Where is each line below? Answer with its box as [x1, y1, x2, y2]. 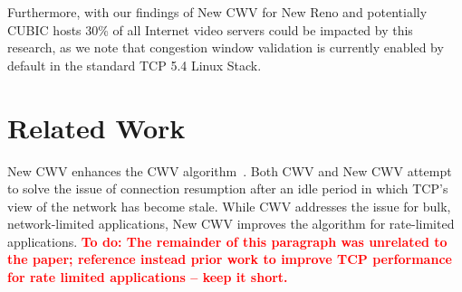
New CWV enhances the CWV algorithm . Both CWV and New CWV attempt [7, 161, 452, 180]
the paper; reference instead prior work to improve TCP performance [7, 250, 452, 268]
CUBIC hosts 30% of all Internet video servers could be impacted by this [7, 20, 413, 39]
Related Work [7, 108, 186, 146]
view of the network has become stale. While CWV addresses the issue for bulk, [7, 196, 451, 215]
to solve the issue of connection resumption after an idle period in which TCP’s [7, 179, 448, 198]
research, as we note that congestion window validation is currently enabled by [7, 38, 444, 57]
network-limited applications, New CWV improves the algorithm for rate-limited [7, 214, 455, 233]
